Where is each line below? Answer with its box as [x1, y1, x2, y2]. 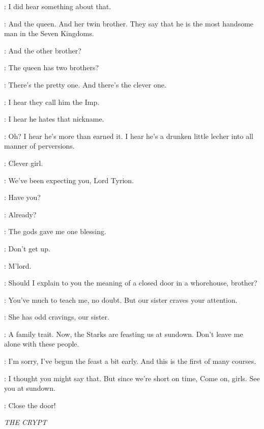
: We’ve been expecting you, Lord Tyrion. [4, 175, 134, 185]
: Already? [4, 209, 37, 219]
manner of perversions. [4, 140, 75, 151]
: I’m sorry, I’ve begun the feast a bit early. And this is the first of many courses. [4, 356, 256, 366]
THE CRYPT [4, 417, 47, 427]
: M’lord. [4, 260, 32, 271]
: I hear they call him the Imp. [4, 96, 100, 107]
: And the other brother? [4, 45, 81, 55]
